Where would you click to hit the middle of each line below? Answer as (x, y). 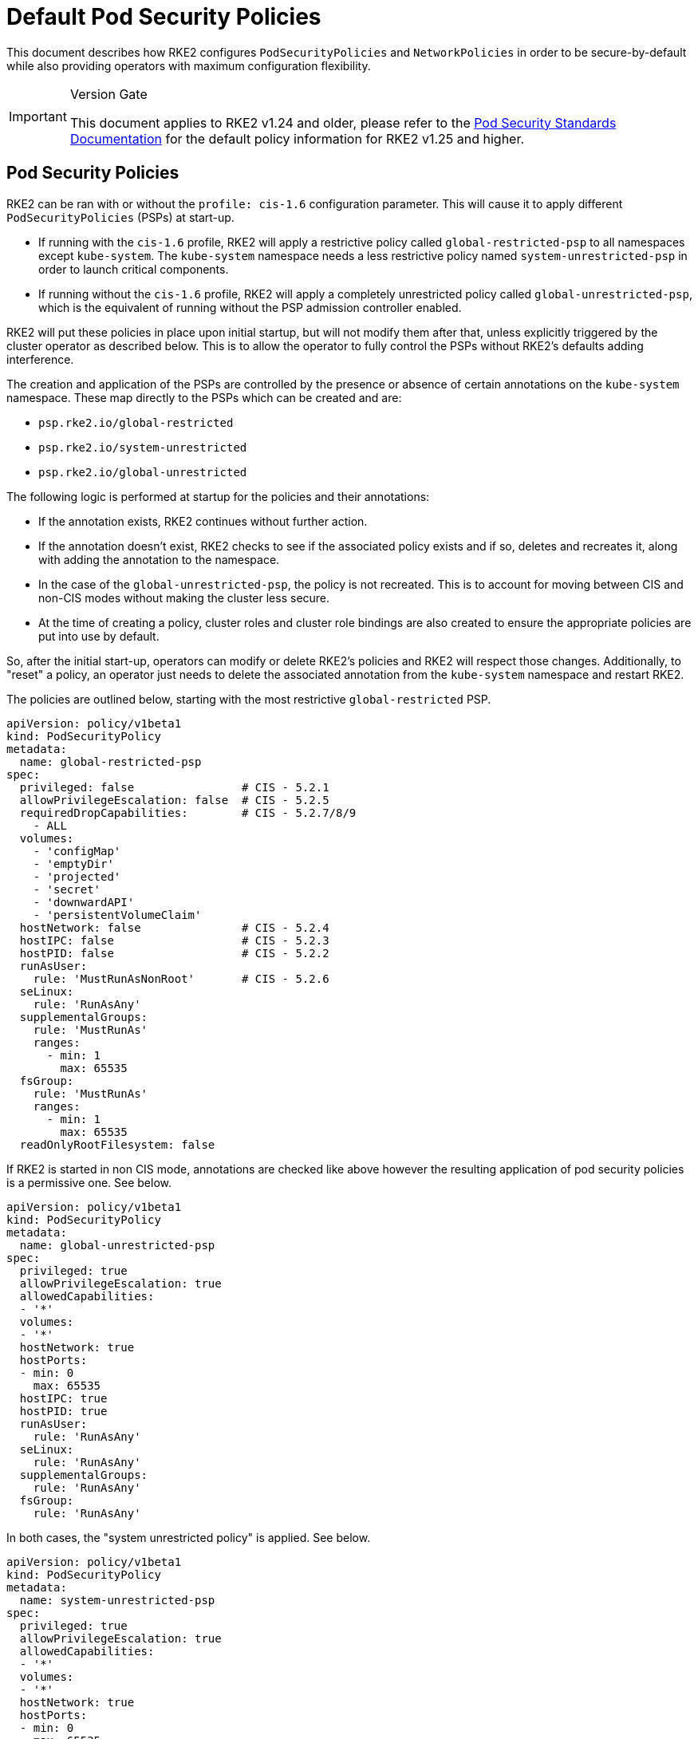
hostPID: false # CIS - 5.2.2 (174, 953)
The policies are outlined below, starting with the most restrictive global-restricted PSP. (249, 699)
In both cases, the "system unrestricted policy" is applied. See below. (189, 1537)
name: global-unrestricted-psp (117, 1245)
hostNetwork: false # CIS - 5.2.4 (174, 927)
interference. (40, 359)
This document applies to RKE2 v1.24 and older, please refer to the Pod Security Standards (343, 122)
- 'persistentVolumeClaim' (117, 915)
